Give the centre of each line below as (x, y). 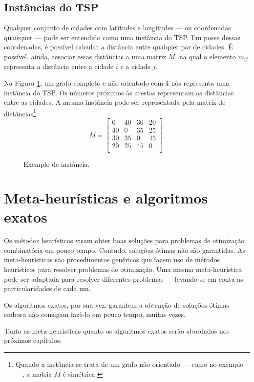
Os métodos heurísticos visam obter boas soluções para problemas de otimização (124, 240)
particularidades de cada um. (47, 288)
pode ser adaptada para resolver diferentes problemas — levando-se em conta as (124, 279)
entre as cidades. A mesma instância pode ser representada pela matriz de (115, 102)
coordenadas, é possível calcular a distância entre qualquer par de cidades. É (118, 47)
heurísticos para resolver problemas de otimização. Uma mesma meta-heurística (123, 269)
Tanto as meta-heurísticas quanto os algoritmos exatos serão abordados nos (117, 330)
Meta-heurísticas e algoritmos (106, 198)
